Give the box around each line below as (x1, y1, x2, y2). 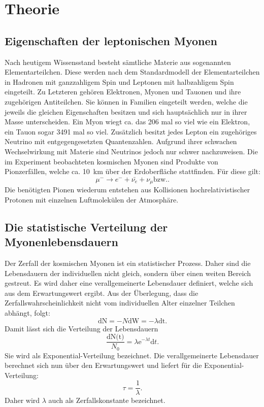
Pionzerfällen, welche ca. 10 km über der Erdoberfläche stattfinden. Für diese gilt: (5, 166, 260, 177)
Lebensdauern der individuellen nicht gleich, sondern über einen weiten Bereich (5, 267, 251, 278)
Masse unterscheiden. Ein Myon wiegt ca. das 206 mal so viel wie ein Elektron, (5, 116, 250, 127)
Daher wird (5, 395, 40, 405)
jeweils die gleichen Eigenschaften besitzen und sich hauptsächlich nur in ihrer (5, 106, 247, 117)
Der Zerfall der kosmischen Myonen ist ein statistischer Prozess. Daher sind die (5, 257, 251, 268)
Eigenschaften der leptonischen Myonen (5, 32, 217, 48)
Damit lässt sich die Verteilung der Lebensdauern (5, 323, 158, 333)
